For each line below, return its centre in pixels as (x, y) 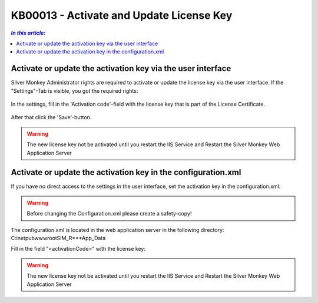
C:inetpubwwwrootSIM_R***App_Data (58, 238)
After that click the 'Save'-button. (51, 117)
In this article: (28, 33)
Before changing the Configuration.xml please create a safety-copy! (109, 214)
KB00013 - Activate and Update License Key (122, 15)
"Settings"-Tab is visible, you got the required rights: (74, 90)
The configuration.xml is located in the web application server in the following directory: (117, 230)
